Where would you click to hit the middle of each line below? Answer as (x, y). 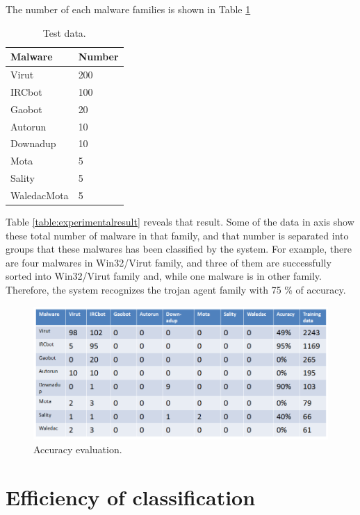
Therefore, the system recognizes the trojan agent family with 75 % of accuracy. (176, 289)
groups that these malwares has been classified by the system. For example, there (179, 249)
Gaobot (26, 109)
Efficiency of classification (131, 497)
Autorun (28, 126)
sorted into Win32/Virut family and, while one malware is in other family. (164, 276)
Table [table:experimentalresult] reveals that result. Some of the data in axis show (180, 222)
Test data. (64, 32)
